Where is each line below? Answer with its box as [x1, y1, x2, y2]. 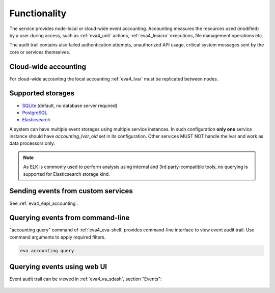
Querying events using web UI [9, 262, 107, 271]
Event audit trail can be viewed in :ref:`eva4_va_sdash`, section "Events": [9, 276, 162, 282]
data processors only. [9, 140, 56, 146]
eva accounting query [20, 248, 74, 253]
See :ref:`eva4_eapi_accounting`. [9, 200, 78, 206]
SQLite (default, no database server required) [22, 102, 118, 109]
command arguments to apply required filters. [9, 234, 106, 240]
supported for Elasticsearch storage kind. [23, 171, 111, 177]
